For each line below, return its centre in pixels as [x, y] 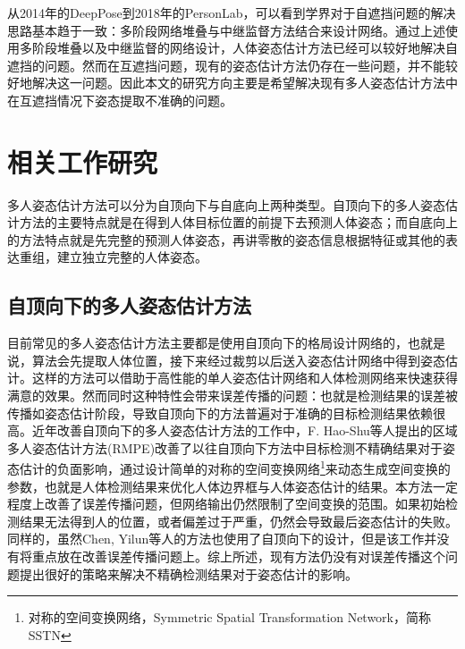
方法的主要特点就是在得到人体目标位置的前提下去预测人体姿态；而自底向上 [238, 222]
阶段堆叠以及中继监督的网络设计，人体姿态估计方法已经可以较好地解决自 [245, 48]
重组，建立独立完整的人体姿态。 [113, 257]
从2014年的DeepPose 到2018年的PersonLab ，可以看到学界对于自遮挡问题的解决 [232, 13]
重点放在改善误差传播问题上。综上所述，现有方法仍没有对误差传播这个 [238, 556]
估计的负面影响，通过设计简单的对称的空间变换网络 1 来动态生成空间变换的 [235, 468]
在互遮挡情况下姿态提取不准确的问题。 [120, 100]
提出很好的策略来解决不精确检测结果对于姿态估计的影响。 [188, 573]
